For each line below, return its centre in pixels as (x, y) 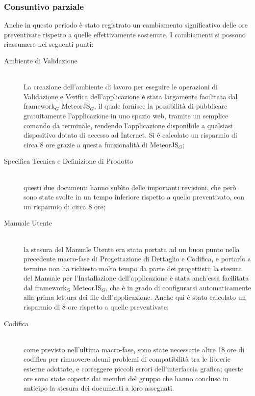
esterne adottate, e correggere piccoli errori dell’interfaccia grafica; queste (134, 369)
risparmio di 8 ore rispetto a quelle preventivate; (96, 307)
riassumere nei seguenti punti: (49, 44)
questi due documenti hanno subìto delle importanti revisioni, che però (130, 187)
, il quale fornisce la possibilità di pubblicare (161, 106)
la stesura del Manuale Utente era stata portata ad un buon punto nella (132, 249)
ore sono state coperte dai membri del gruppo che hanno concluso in (126, 378)
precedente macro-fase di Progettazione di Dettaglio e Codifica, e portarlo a (137, 259)
